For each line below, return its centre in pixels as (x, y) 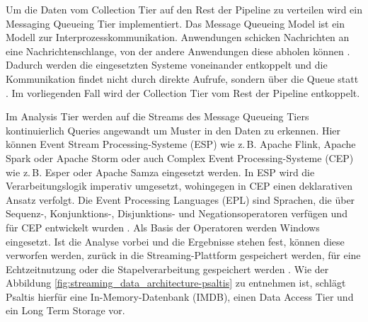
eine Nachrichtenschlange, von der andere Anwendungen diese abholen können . (178, 51)
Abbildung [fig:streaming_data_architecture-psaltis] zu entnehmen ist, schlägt (176, 283)
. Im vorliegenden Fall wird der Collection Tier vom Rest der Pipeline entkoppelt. (183, 92)
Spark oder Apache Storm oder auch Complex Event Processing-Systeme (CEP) (180, 157)
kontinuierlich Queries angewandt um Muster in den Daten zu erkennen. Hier (173, 130)
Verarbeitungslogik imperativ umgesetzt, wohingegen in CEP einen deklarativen (179, 186)
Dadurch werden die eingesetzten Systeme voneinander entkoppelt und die (167, 65)
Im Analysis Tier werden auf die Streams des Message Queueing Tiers (157, 116)
